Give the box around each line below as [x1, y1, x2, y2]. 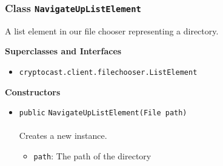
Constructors [5, 85, 61, 98]
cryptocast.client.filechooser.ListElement [19, 68, 198, 77]
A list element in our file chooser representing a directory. [5, 24, 219, 37]
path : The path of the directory [33, 150, 151, 162]
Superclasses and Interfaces [5, 45, 122, 57]
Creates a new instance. [19, 129, 107, 142]
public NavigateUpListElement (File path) [19, 109, 187, 118]
